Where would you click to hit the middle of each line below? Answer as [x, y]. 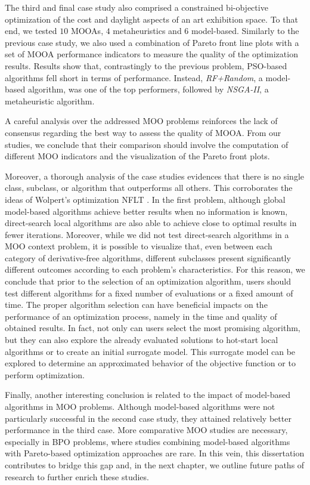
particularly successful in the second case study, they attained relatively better [148, 418]
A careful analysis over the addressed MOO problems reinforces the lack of [141, 121]
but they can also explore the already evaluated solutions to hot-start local [142, 340]
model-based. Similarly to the [245, 31]
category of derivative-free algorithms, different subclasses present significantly [148, 257]
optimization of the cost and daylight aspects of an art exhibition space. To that [151, 19]
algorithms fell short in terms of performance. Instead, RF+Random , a [134, 77]
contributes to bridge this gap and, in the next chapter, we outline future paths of [155, 464]
